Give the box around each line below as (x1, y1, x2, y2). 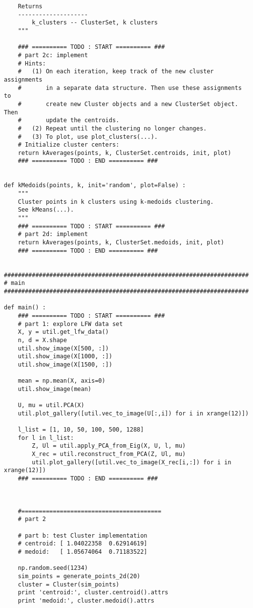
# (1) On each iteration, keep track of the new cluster (18, 68, 214, 75)
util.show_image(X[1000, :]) (18, 353, 112, 360)
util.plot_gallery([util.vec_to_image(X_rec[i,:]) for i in (32, 458, 232, 466)
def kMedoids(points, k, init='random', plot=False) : (4, 182, 186, 189)
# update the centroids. (18, 117, 120, 124)
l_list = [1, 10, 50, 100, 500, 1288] (18, 426, 144, 434)
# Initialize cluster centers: (18, 141, 120, 149)
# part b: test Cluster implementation (18, 532, 148, 539)
